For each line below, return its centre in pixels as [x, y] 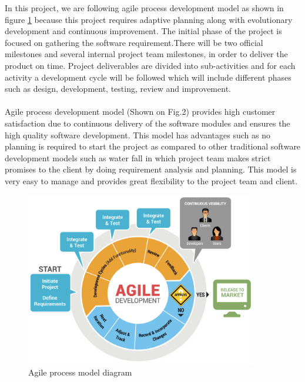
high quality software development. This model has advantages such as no [138, 134]
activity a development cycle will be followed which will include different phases [148, 77]
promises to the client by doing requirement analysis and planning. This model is [151, 169]
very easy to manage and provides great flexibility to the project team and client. [151, 180]
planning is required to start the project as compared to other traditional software [153, 146]
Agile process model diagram [80, 372]
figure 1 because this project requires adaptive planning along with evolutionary [149, 19]
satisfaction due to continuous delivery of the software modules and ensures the [148, 123]
